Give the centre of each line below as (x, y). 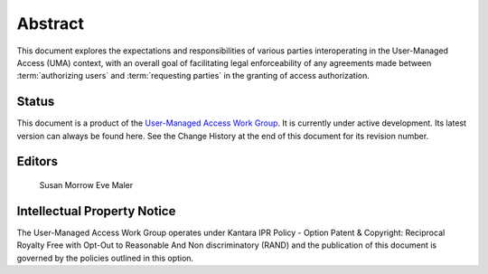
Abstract (51, 24)
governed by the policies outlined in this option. (105, 258)
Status (36, 102)
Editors (38, 161)
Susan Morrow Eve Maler (86, 185)
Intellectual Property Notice (96, 211)
